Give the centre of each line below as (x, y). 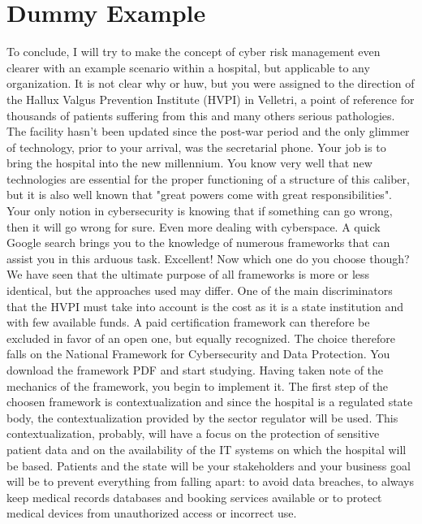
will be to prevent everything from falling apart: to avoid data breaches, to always (211, 481)
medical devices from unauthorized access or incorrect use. (152, 513)
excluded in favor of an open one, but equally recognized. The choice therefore (201, 338)
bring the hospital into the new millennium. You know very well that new (189, 163)
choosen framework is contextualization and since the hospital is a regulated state (210, 402)
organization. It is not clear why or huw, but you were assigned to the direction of (211, 83)
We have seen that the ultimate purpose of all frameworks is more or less (188, 274)
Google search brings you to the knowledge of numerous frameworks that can (198, 243)
